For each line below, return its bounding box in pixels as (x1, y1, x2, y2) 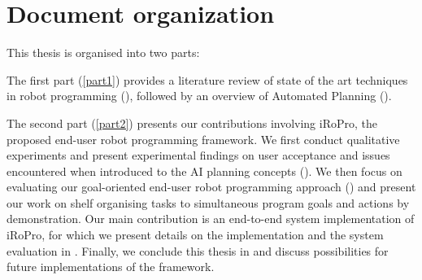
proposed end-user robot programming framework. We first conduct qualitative (7, 130, 400, 147)
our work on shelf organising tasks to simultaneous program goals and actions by (7, 194, 410, 211)
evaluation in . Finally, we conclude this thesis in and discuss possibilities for (7, 242, 389, 259)
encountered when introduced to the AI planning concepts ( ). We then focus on (7, 162, 402, 179)
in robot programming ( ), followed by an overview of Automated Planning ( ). (7, 87, 392, 104)
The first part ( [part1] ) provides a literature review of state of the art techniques (7, 71, 408, 88)
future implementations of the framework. (7, 258, 215, 275)
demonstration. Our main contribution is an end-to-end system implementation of (7, 210, 415, 227)
